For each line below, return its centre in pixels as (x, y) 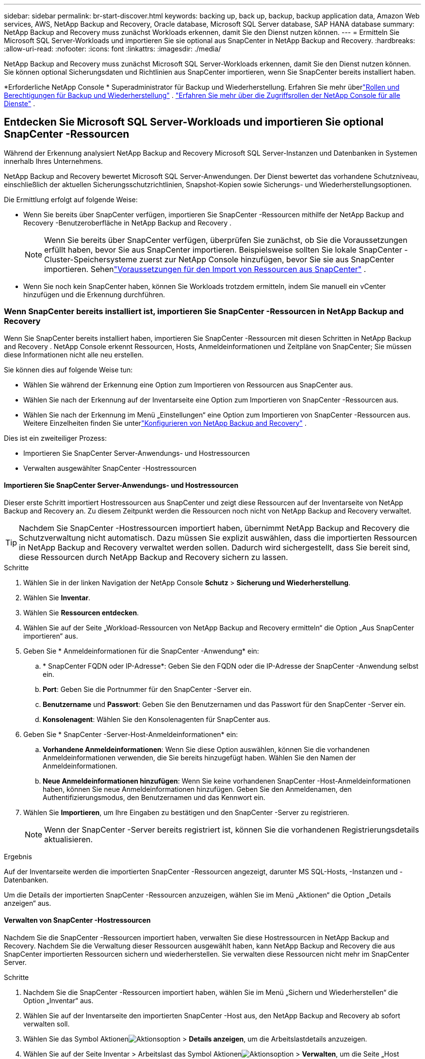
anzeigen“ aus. (28, 903)
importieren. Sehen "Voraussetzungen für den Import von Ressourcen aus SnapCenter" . (205, 269)
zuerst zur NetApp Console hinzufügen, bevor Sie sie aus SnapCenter (267, 259)
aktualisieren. (69, 839)
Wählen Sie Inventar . (57, 597)
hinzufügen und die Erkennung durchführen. (94, 294)
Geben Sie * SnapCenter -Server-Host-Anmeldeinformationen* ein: (131, 734)
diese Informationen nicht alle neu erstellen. (74, 354)
